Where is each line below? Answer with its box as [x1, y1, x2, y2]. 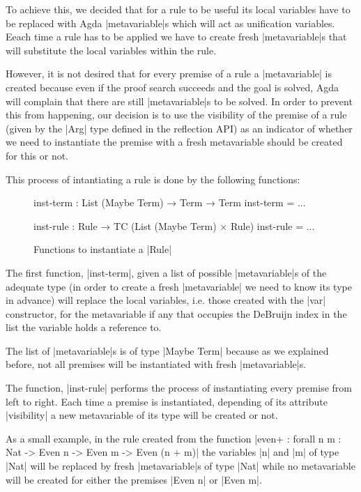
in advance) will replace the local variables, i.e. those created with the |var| [6, 293, 326, 307]
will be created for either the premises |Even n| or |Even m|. [6, 472, 262, 486]
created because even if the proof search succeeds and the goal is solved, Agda [6, 79, 339, 94]
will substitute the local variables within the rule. [6, 43, 217, 57]
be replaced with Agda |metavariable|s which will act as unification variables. [6, 15, 335, 30]
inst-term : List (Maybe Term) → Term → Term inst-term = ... [33, 195, 306, 210]
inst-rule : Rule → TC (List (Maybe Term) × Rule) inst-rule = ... [33, 218, 315, 233]
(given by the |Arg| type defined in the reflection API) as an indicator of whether [6, 121, 353, 135]
